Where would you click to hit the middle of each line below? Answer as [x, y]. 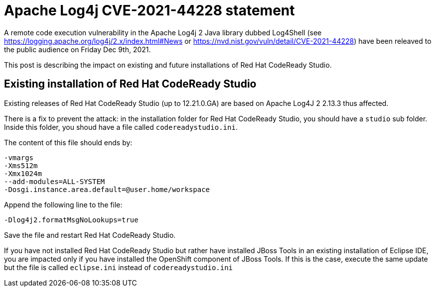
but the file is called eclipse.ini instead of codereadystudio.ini [119, 267]
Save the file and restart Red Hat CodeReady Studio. [90, 235]
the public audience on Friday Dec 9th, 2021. [77, 49]
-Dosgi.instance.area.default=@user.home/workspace [107, 189]
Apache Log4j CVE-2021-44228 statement [149, 10]
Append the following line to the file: [63, 204]
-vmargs [19, 157]
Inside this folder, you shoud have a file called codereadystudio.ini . [121, 127]
